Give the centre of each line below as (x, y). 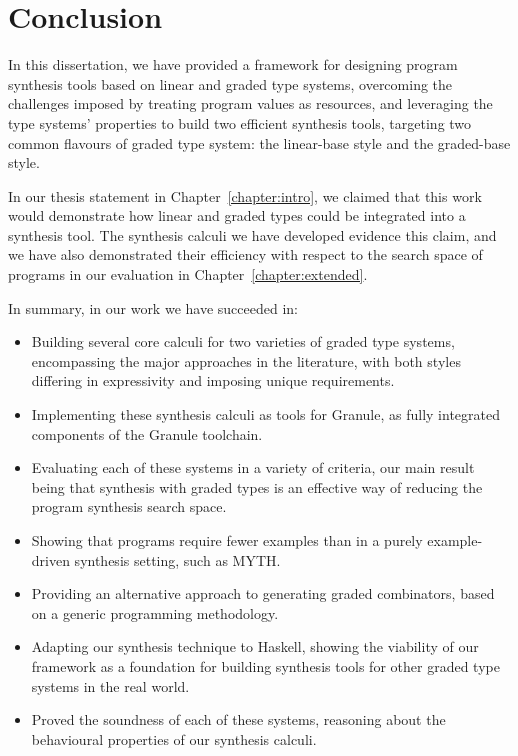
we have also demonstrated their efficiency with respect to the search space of (245, 254)
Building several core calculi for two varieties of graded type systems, (243, 341)
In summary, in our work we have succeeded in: (153, 307)
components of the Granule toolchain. (147, 433)
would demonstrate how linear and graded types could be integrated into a (237, 215)
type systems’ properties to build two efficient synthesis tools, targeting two (240, 122)
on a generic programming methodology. (155, 612)
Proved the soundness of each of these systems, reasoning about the (238, 719)
